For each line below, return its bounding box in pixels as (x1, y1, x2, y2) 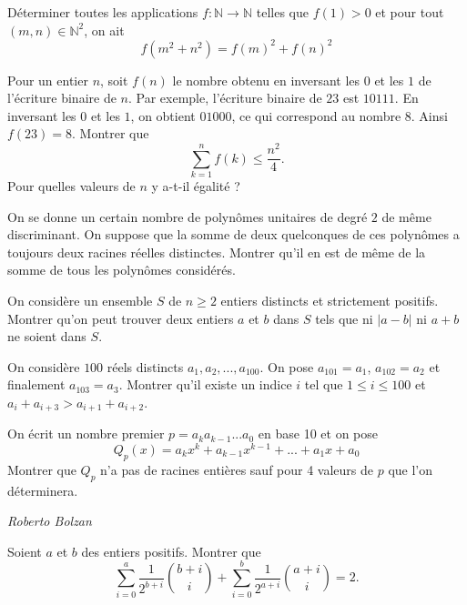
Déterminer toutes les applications (7, 3, 198, 21)
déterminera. (7, 480, 78, 499)
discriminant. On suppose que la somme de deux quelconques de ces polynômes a (7, 225, 460, 244)
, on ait (84, 20, 125, 39)
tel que (304, 375, 343, 394)
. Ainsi (411, 106, 448, 125)
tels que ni (315, 308, 373, 328)
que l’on (388, 459, 433, 479)
